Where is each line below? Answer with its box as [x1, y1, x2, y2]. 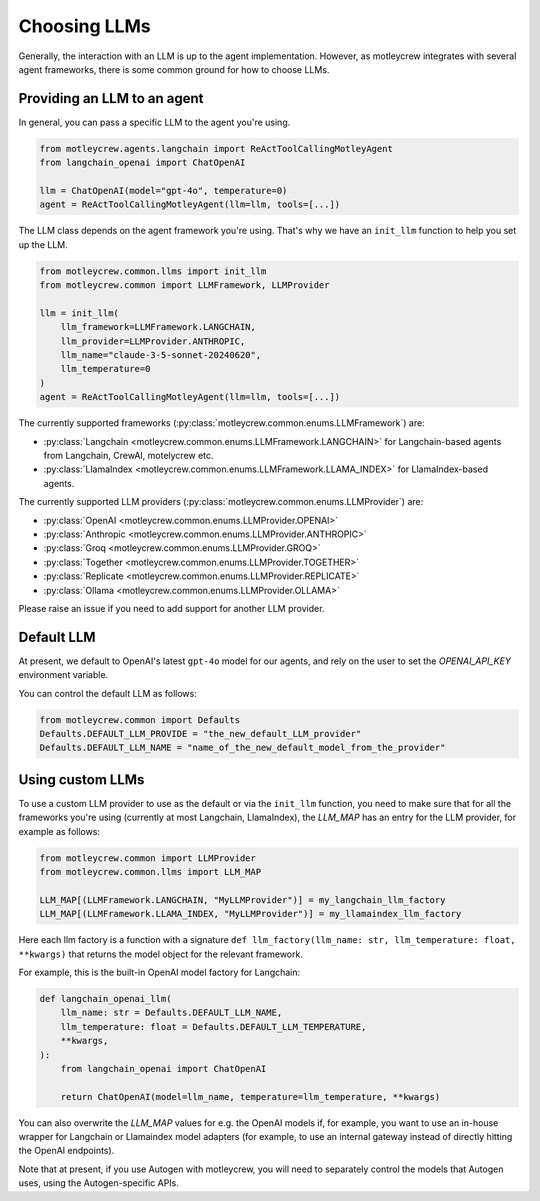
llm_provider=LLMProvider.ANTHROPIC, [60, 335, 246, 347]
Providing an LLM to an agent [18, 90, 204, 107]
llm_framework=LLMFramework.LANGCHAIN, [60, 321, 257, 333]
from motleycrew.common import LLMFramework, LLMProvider [39, 280, 330, 291]
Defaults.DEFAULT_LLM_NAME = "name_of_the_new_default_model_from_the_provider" [39, 742, 446, 754]
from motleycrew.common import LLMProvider [39, 852, 257, 864]
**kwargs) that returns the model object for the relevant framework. [18, 948, 304, 960]
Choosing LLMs [18, 15, 151, 37]
